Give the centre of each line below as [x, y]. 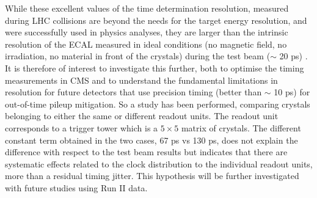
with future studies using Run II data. [76, 187]
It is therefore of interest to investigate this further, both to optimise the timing [155, 68]
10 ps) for [292, 92]
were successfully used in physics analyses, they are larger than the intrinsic [147, 32]
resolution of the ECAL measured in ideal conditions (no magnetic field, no [146, 44]
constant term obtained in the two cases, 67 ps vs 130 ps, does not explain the [151, 140]
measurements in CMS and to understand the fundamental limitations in [141, 80]
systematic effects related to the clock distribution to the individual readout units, [159, 163]
